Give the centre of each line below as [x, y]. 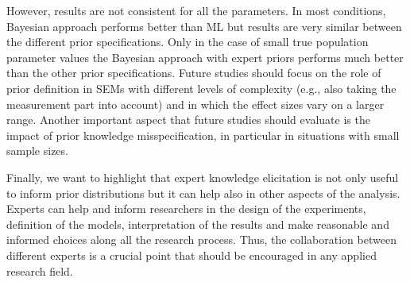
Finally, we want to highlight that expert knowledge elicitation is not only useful [203, 177]
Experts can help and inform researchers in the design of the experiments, [186, 209]
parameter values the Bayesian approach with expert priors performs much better [205, 57]
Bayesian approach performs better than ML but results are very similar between [204, 26]
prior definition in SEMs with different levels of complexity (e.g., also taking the [201, 88]
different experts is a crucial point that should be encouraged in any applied [191, 255]
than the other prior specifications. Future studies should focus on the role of [194, 73]
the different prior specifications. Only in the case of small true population [188, 42]
